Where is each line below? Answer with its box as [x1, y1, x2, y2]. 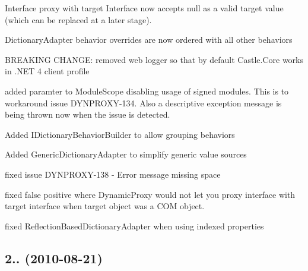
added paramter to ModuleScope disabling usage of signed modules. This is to [5, 84, 289, 97]
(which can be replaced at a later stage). [5, 13, 152, 26]
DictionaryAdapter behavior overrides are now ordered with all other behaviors [5, 33, 293, 46]
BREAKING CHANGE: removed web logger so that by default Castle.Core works [5, 53, 303, 65]
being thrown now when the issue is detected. [5, 108, 170, 121]
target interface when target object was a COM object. [5, 200, 205, 212]
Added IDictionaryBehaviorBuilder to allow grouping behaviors [5, 128, 235, 140]
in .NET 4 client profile [5, 65, 90, 77]
